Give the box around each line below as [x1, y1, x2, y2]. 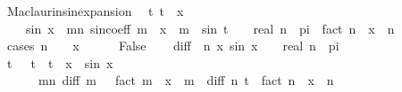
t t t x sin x [6, 53, 113, 72]
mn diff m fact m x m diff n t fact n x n [38, 71, 334, 89]
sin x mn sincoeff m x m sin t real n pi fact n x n [25, 19, 395, 37]
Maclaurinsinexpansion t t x [6, 2, 184, 19]
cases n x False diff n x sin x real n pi [6, 36, 339, 55]
